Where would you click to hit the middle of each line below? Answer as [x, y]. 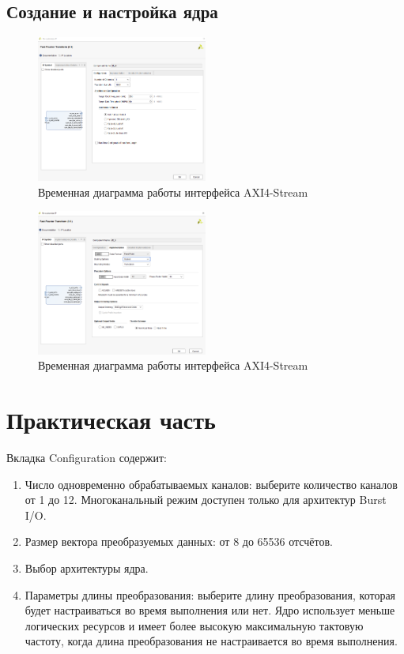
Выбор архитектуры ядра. [87, 568]
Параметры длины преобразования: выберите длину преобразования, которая [210, 594]
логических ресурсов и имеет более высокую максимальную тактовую [194, 625]
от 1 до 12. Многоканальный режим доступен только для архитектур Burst [206, 500]
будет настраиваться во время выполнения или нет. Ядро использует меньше [210, 610]
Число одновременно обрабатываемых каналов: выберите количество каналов [211, 484]
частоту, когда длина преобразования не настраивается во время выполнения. [211, 641]
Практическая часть [111, 420]
